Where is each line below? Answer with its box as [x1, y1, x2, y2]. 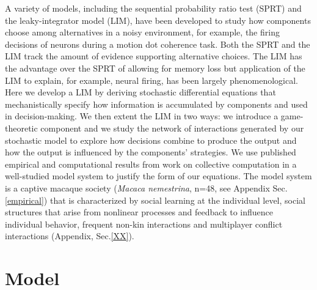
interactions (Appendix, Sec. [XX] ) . [5, 229, 134, 242]
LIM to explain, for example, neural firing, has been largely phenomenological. [5, 73, 298, 86]
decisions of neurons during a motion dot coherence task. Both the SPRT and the [5, 37, 310, 50]
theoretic [5, 121, 38, 134]
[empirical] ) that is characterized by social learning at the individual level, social [5, 193, 305, 206]
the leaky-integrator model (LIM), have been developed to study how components [5, 13, 311, 26]
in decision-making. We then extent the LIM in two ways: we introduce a [5, 110, 279, 122]
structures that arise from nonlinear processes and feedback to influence [5, 206, 273, 218]
